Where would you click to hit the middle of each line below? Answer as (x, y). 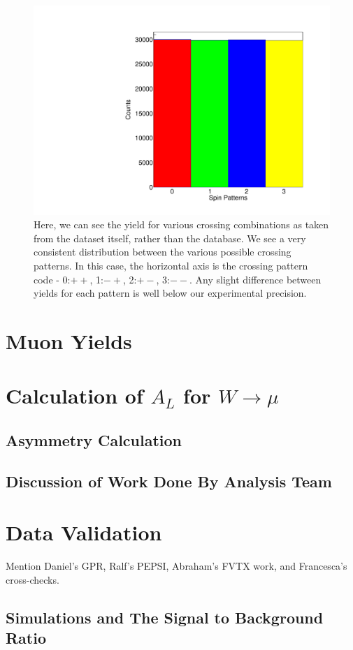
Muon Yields (69, 341)
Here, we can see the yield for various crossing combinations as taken (181, 224)
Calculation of (74, 396)
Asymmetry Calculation (94, 440)
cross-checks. (33, 579)
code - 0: (52, 279)
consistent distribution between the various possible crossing (163, 252)
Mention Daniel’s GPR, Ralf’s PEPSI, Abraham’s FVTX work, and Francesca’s (176, 566)
